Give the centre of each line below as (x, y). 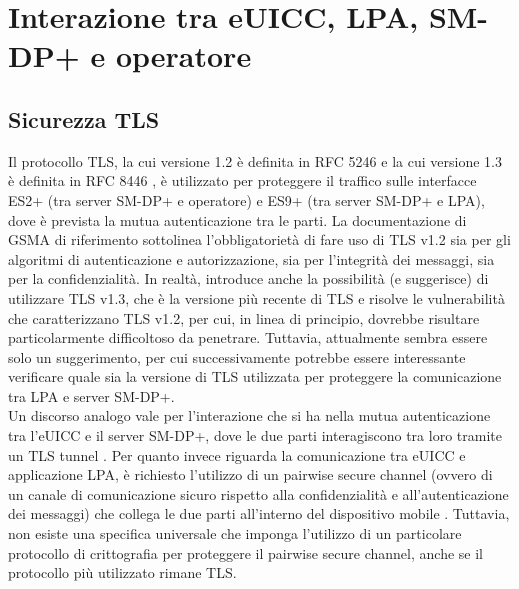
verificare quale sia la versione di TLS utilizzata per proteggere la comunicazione (255, 376)
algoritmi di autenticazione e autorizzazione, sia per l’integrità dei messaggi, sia (251, 258)
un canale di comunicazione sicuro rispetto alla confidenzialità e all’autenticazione (258, 493)
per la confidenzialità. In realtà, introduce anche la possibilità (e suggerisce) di (248, 278)
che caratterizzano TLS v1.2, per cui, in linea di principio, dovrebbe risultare (244, 317)
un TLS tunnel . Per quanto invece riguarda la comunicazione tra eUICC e (237, 454)
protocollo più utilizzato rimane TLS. (122, 572)
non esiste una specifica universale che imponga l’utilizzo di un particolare (235, 533)
